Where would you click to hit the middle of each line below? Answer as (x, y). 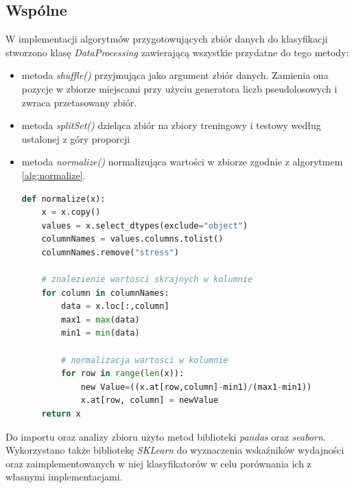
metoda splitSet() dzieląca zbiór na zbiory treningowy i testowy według (171, 125)
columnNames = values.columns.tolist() (132, 239)
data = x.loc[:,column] (115, 306)
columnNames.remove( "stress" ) (110, 252)
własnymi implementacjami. (64, 477)
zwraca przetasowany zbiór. (79, 102)
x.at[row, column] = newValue (150, 400)
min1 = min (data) (101, 333)
